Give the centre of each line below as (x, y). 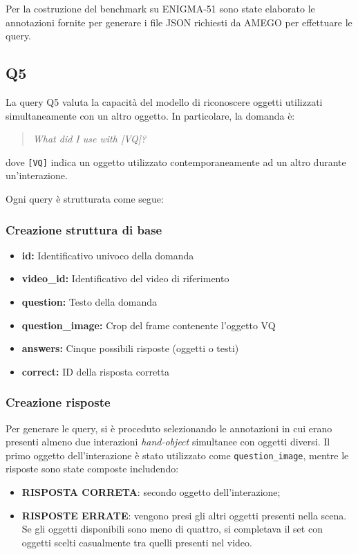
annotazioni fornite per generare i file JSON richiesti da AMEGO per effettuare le (179, 22)
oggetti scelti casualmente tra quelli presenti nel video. (137, 542)
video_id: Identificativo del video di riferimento (125, 278)
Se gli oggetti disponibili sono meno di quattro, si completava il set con (172, 529)
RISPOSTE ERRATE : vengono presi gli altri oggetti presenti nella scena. (184, 515)
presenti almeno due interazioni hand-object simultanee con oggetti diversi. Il (168, 442)
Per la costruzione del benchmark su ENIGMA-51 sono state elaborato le (160, 8)
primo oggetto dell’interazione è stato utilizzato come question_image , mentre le (177, 455)
